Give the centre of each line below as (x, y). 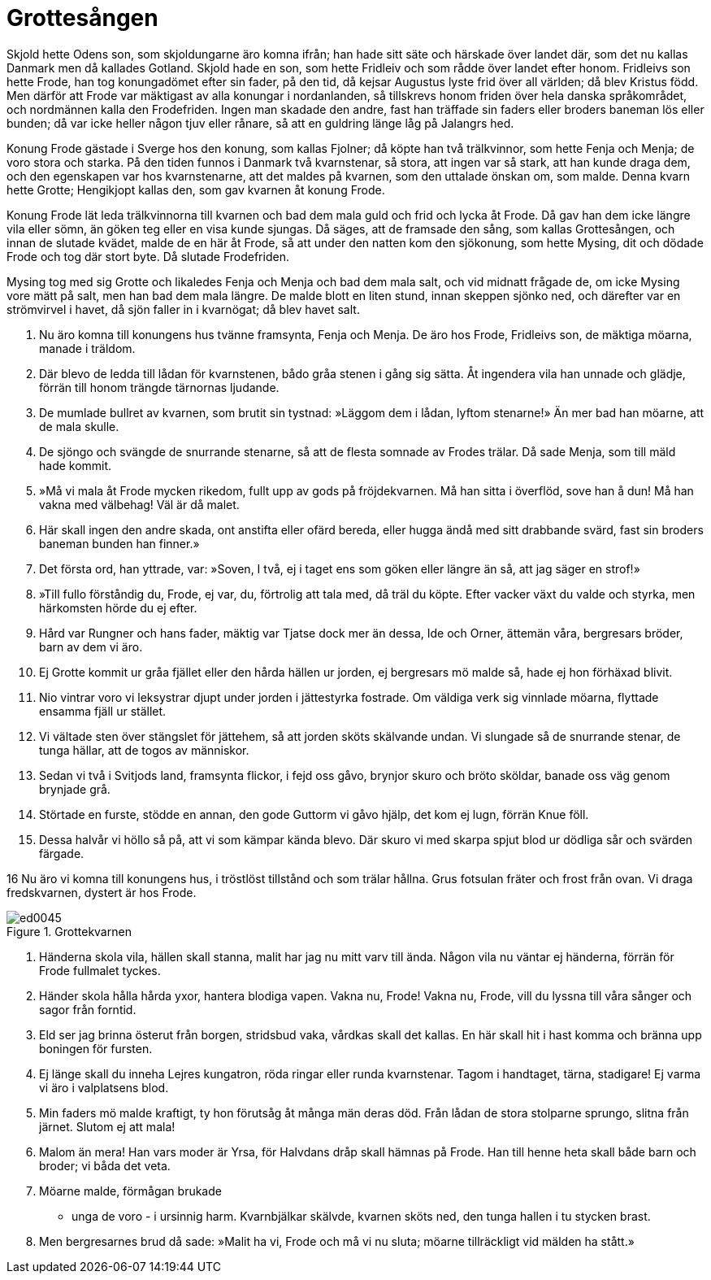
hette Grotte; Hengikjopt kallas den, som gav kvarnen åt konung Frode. (196, 189)
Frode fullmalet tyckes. (100, 970)
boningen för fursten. (96, 1048)
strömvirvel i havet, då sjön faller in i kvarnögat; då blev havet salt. (183, 309)
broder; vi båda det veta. (105, 1165)
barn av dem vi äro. (91, 647)
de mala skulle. (79, 426)
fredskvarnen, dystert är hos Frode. (102, 892)
